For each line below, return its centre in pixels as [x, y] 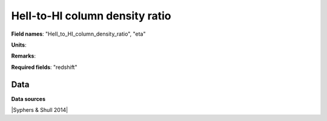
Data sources [28, 99]
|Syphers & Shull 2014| [40, 110]
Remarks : [24, 56]
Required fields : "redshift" [44, 67]
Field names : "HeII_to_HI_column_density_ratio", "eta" [78, 34]
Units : [19, 45]
